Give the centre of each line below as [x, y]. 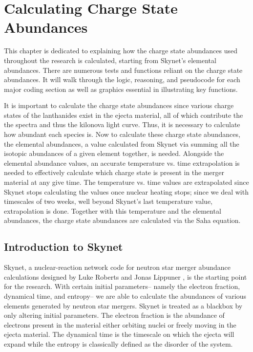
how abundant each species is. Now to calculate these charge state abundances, [122, 134]
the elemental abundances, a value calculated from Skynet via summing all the [122, 143]
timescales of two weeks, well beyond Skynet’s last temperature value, [108, 201]
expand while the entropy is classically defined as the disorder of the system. [118, 343]
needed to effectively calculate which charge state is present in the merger [114, 172]
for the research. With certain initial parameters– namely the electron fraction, [122, 286]
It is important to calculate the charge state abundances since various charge [119, 105]
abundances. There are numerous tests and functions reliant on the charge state [123, 70]
